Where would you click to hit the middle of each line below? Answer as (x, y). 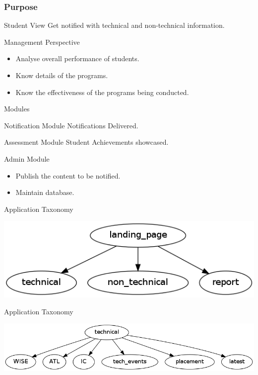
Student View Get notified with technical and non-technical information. (114, 25)
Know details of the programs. (62, 75)
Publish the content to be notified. (68, 175)
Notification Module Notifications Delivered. (71, 125)
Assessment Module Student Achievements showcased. (86, 142)
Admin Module (27, 158)
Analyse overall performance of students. (77, 58)
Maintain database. (45, 192)
